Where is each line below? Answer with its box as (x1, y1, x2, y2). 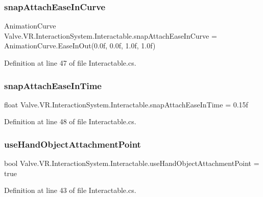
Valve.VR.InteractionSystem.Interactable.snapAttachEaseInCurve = (4, 30, 217, 41)
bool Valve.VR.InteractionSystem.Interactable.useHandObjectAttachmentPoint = (4, 158, 259, 168)
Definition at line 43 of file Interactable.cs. (4, 185, 136, 195)
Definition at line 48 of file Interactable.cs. (4, 116, 136, 127)
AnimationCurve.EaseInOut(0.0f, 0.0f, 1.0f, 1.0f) (4, 40, 156, 51)
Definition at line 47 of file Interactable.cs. (4, 58, 136, 68)
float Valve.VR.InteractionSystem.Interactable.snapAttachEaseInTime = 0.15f (4, 99, 248, 109)
